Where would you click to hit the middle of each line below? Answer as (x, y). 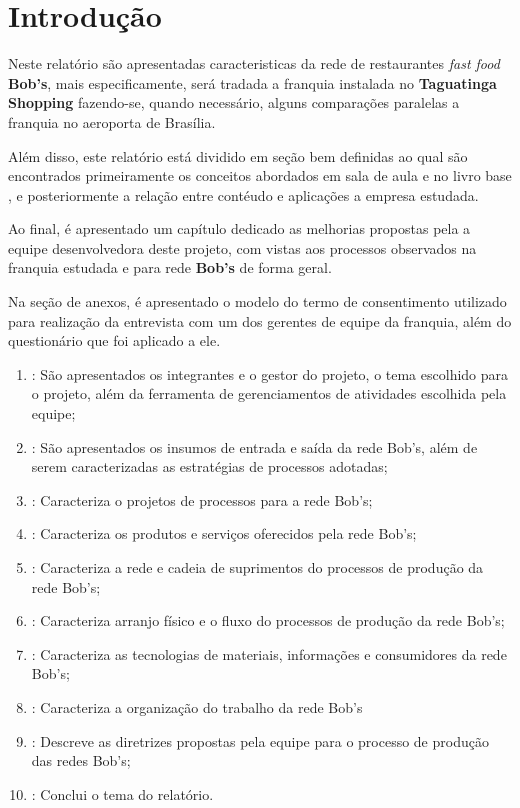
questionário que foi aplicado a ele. (114, 340)
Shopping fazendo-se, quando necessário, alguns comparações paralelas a (234, 102)
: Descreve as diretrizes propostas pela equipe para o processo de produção (260, 740)
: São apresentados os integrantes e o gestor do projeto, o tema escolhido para (270, 373)
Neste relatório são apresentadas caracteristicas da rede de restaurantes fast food (254, 63)
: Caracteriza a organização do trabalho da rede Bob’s (197, 706)
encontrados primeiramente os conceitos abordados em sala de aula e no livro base (260, 175)
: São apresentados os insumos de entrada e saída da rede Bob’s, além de (254, 446)
